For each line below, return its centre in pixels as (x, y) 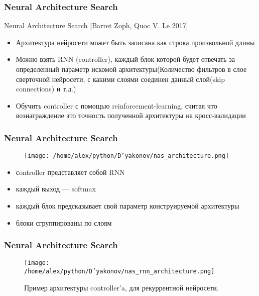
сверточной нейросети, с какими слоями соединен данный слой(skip (120, 79)
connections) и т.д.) (46, 89)
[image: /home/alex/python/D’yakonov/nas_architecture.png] (127, 156)
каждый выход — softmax (56, 189)
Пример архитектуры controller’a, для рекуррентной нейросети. (121, 287)
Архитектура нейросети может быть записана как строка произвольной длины (135, 42)
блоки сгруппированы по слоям (64, 222)
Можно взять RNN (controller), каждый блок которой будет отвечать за (125, 59)
